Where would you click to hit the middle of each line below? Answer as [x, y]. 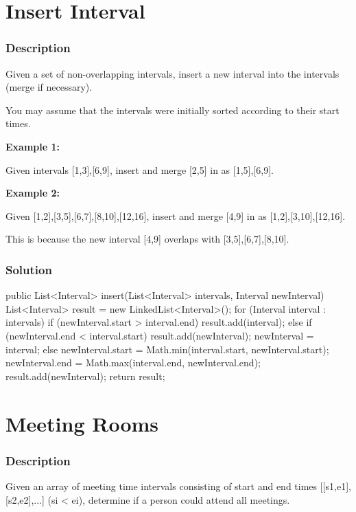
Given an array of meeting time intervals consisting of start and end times [162, 486]
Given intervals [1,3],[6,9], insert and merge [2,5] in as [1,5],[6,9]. [140, 169]
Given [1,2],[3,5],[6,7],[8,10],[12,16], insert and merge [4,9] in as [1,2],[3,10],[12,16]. [176, 215]
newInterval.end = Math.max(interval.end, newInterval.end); [133, 363]
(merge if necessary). [49, 87]
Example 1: [33, 146]
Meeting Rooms [82, 423]
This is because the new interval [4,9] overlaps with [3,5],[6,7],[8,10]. [147, 239]
